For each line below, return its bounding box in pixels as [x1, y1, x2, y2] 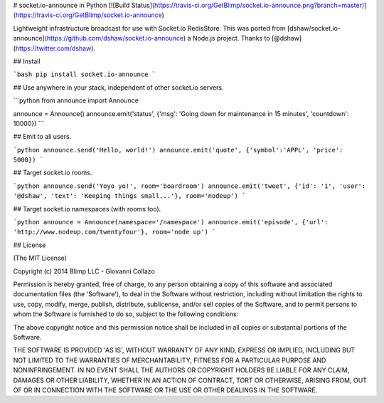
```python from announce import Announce [13, 96, 139, 105]
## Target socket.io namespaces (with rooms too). [13, 204, 161, 213]
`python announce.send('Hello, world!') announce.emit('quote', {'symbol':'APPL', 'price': [13, 146, 343, 154]
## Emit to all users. [13, 132, 72, 141]
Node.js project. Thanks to [192, 34, 270, 43]
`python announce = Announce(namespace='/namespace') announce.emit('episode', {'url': [13, 218, 329, 226]
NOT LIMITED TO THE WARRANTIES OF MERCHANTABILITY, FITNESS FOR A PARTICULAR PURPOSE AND [13, 356, 326, 365]
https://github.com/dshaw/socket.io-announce [46, 34, 184, 43]
